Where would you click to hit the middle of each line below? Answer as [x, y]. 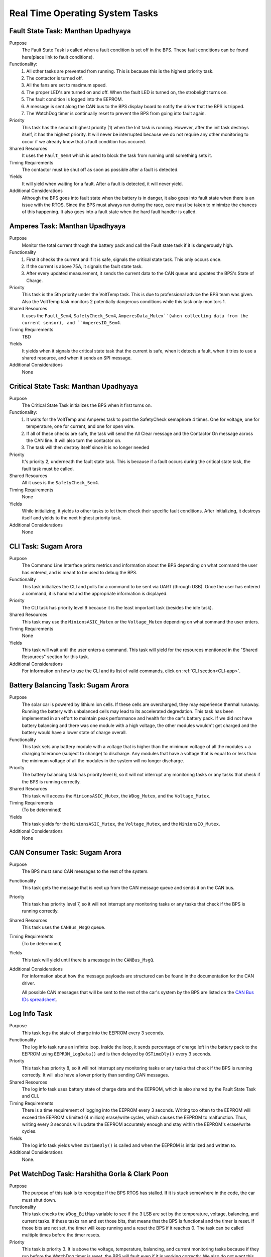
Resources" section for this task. [55, 657]
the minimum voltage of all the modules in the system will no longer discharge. [103, 760]
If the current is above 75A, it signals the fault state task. [85, 266]
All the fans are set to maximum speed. [67, 85]
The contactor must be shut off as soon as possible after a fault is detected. [100, 170]
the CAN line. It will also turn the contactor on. [74, 440]
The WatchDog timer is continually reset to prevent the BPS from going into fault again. [116, 113]
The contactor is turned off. [55, 78]
